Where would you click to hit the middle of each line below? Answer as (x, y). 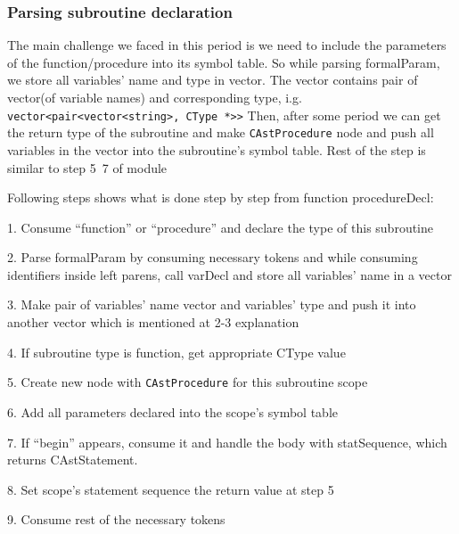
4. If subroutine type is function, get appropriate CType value (176, 352)
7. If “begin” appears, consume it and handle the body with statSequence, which (227, 442)
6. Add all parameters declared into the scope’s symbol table (173, 411)
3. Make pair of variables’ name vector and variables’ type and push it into (212, 304)
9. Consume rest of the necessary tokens (116, 519)
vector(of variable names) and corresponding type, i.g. (155, 97)
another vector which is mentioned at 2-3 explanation (153, 322)
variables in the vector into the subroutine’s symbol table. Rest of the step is (217, 149)
